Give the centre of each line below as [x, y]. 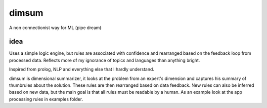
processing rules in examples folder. [46, 99]
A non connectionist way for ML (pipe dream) [55, 28]
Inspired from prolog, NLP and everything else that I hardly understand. [82, 70]
